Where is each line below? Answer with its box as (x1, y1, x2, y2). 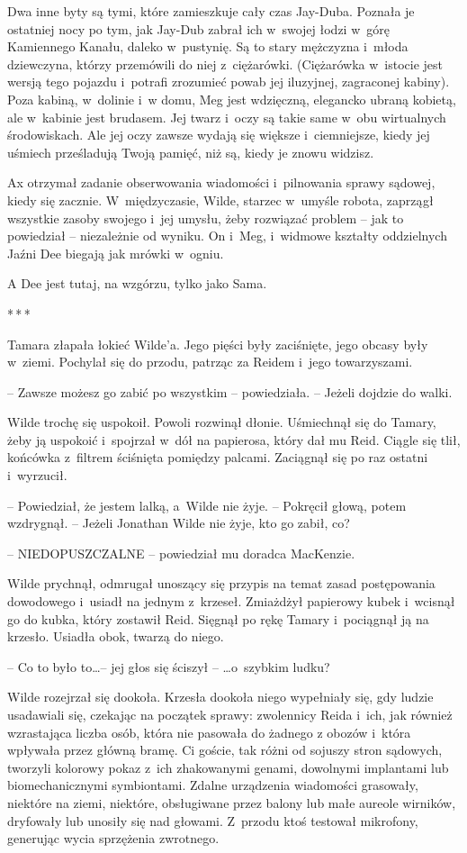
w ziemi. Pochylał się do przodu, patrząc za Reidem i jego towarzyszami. (7, 352, 413, 371)
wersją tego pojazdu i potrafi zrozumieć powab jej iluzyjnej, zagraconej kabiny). (7, 72, 450, 91)
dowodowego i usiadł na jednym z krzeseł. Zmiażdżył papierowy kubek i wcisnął (7, 592, 455, 611)
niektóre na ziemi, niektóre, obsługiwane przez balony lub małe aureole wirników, (7, 793, 456, 812)
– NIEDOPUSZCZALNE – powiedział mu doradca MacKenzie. (7, 543, 355, 562)
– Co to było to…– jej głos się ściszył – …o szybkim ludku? (7, 657, 330, 676)
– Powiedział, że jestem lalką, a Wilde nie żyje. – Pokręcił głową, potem (7, 495, 407, 514)
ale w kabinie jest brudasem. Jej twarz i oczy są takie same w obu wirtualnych (7, 107, 446, 126)
